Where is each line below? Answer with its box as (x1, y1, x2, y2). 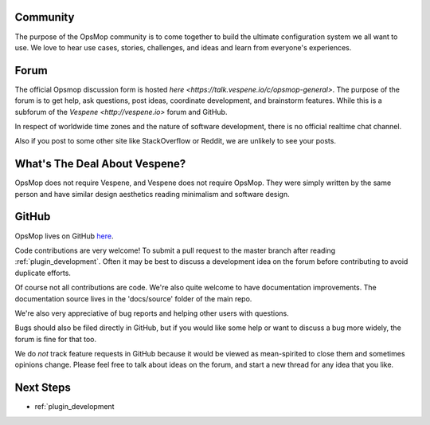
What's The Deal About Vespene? (14, 157, 186, 171)
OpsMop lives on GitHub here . (14, 231, 114, 241)
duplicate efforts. (14, 268, 72, 277)
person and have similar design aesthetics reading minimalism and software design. (14, 189, 290, 199)
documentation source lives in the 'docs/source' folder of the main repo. (14, 293, 252, 303)
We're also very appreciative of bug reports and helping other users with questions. (14, 308, 290, 318)
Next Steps (14, 381, 71, 395)
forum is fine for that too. (14, 334, 97, 344)
